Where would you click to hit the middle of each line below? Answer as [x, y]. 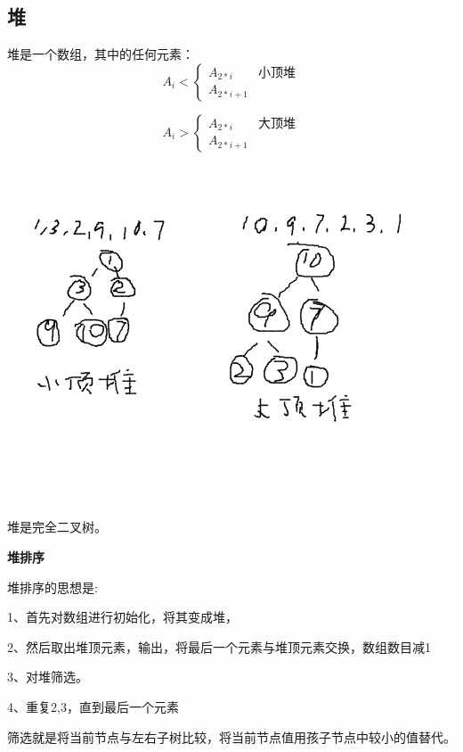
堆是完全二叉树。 [57, 527]
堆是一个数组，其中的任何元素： [101, 54]
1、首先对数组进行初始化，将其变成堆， [122, 617]
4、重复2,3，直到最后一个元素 [93, 706]
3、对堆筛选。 [48, 677]
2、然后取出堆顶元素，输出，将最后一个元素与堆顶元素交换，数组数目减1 [219, 646]
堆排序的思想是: [53, 587]
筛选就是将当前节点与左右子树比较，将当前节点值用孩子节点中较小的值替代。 [231, 736]
